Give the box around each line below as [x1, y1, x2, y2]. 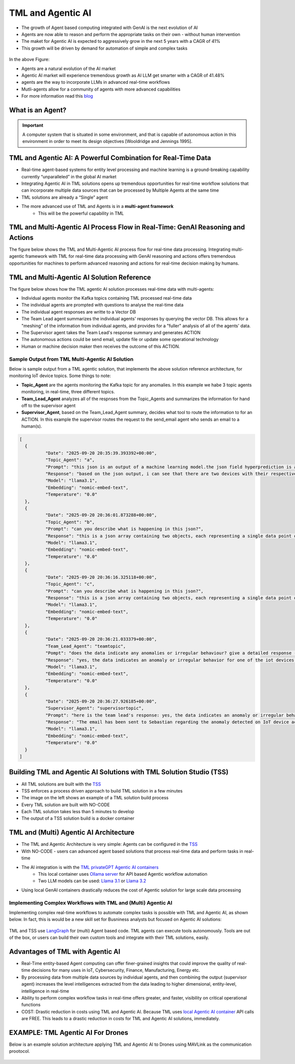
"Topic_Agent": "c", [45, 582, 95, 587]
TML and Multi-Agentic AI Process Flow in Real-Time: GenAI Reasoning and [9, 223, 245, 232]
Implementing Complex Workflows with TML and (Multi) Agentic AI [9, 899, 173, 906]
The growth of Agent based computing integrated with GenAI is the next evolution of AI [21, 25, 198, 31]
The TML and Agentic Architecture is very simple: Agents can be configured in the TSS [21, 841, 198, 847]
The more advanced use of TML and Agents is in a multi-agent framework [21, 204, 174, 209]
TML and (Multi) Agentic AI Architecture [9, 828, 135, 837]
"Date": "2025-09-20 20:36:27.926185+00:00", [45, 698, 157, 704]
